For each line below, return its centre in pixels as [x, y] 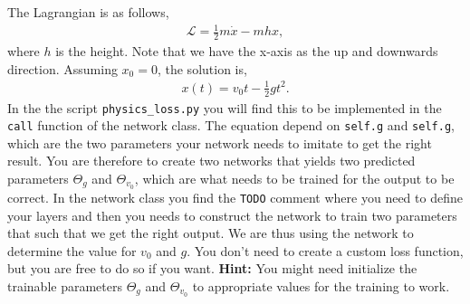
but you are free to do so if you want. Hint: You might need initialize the [212, 268]
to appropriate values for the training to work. [321, 285]
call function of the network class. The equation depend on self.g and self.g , [231, 125]
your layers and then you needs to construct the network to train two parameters [232, 215]
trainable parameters [65, 285]
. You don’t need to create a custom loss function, [325, 250]
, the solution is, [202, 68]
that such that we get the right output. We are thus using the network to [211, 233]
